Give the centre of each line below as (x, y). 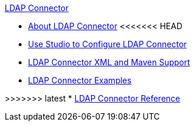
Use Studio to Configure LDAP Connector (107, 44)
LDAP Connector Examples (80, 80)
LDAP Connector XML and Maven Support (109, 62)
